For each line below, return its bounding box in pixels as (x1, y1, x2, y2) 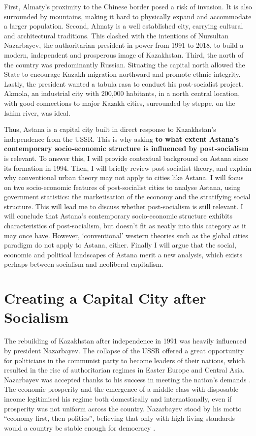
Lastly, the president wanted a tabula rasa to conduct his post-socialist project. (4, 78, 243, 89)
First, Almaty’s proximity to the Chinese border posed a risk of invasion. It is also (4, 1, 252, 11)
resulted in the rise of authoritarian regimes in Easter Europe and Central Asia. (4, 365, 245, 375)
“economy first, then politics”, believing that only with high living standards (4, 413, 235, 423)
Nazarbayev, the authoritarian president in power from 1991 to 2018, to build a (4, 40, 244, 50)
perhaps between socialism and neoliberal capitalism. (4, 259, 163, 269)
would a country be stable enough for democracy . (4, 422, 156, 433)
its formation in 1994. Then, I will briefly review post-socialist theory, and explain (4, 162, 252, 173)
